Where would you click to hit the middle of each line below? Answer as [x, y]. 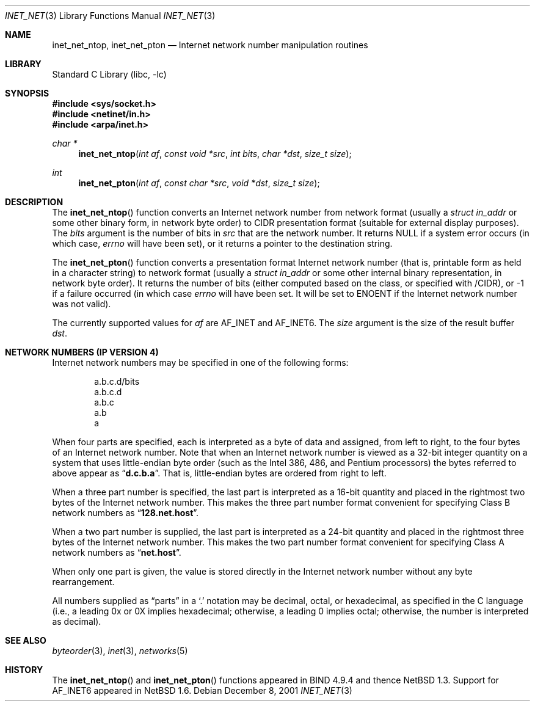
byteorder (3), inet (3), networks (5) [120, 651]
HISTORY [24, 670]
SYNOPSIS [27, 93]
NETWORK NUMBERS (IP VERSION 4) [82, 352]
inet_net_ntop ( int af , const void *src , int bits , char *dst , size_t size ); [215, 154]
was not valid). [82, 304]
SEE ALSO [26, 640]
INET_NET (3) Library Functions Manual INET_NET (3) [110, 16]
